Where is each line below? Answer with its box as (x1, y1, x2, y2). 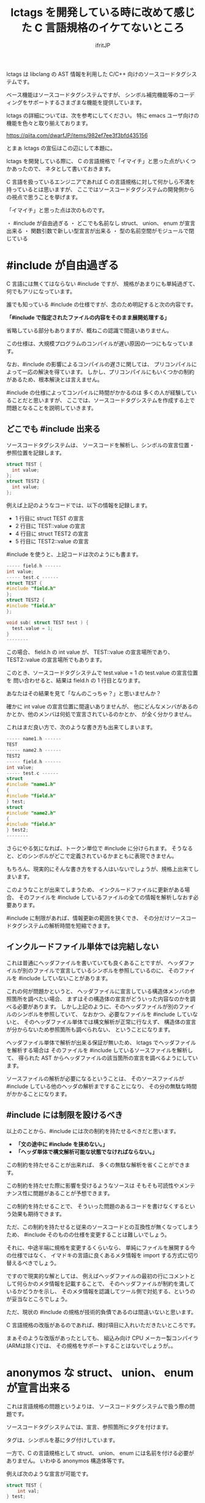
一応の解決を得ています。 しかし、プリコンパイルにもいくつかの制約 (21, 368, 195, 375)
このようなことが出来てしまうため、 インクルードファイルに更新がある (6, 886, 185, 893)
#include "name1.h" (6, 781, 56, 788)
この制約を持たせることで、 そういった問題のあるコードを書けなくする (6, 1203, 185, 1210)
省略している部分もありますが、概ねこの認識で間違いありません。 (6, 326, 173, 334)
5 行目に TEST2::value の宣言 (15, 537, 89, 545)
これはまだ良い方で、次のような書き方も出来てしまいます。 (6, 724, 156, 731)
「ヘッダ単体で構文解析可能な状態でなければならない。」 (15, 1148, 158, 1155)
